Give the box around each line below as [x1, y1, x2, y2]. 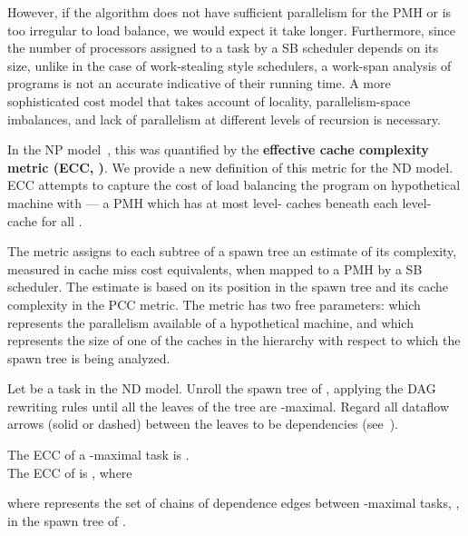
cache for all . [7, 211, 83, 230]
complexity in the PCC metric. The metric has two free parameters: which [7, 294, 421, 313]
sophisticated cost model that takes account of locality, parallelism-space [7, 91, 411, 110]
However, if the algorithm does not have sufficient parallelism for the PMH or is [7, 3, 452, 21]
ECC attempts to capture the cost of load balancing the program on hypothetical [7, 175, 461, 194]
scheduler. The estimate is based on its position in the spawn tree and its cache [7, 277, 448, 296]
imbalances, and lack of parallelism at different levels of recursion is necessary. [7, 109, 441, 128]
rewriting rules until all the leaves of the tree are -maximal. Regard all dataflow [7, 396, 450, 415]
